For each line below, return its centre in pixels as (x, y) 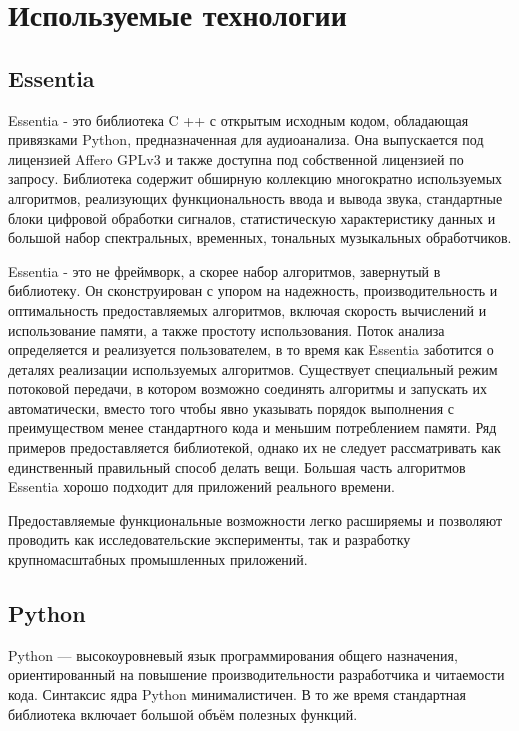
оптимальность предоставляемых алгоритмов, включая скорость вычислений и (247, 309)
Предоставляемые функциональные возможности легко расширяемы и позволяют (255, 519)
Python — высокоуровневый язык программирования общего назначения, (233, 654)
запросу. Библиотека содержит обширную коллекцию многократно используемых (255, 178)
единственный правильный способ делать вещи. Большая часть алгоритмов (237, 466)
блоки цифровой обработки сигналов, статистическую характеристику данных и (252, 217)
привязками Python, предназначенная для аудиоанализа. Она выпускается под (246, 139)
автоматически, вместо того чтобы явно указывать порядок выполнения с (231, 407)
